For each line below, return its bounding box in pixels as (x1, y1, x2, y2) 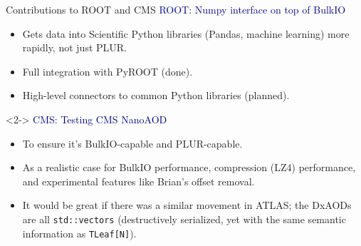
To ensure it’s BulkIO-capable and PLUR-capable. (22, 135, 243, 150)
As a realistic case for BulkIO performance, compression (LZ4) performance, (22, 160, 356, 175)
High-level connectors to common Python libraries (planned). (22, 88, 290, 103)
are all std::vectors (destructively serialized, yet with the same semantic (22, 211, 346, 226)
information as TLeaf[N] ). (22, 225, 137, 240)
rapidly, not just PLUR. (22, 40, 127, 55)
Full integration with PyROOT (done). (22, 63, 193, 78)
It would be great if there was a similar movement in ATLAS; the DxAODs (22, 198, 352, 212)
